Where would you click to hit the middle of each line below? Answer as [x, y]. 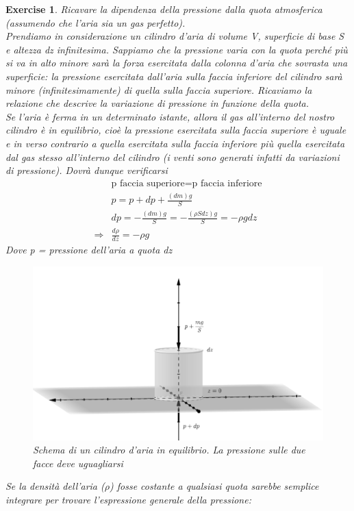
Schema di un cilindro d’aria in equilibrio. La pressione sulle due [169, 450]
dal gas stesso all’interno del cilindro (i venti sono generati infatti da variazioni [173, 157]
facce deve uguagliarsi [78, 463]
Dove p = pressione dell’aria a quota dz [89, 250]
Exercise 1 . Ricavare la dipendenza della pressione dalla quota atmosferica [164, 9]
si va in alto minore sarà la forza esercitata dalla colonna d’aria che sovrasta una [177, 63]
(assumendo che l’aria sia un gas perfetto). [96, 22]
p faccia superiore [148, 183]
